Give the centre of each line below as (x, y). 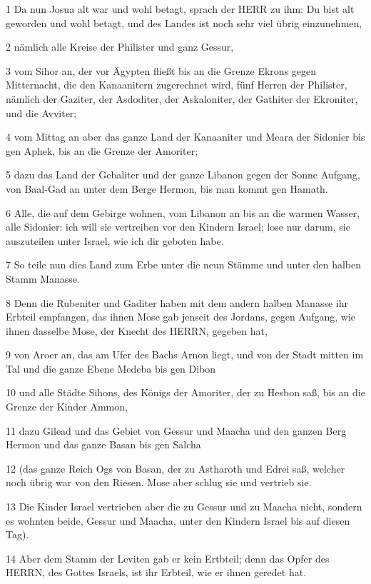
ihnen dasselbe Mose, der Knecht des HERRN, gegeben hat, (137, 330)
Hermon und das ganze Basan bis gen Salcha (103, 444)
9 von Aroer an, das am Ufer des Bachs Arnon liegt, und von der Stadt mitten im (185, 354)
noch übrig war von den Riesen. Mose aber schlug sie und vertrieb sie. (159, 482)
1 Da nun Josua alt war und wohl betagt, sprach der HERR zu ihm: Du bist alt (180, 9)
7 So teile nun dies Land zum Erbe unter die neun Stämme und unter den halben (184, 265)
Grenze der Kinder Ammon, (67, 407)
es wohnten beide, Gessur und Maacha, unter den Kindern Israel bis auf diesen (178, 520)
